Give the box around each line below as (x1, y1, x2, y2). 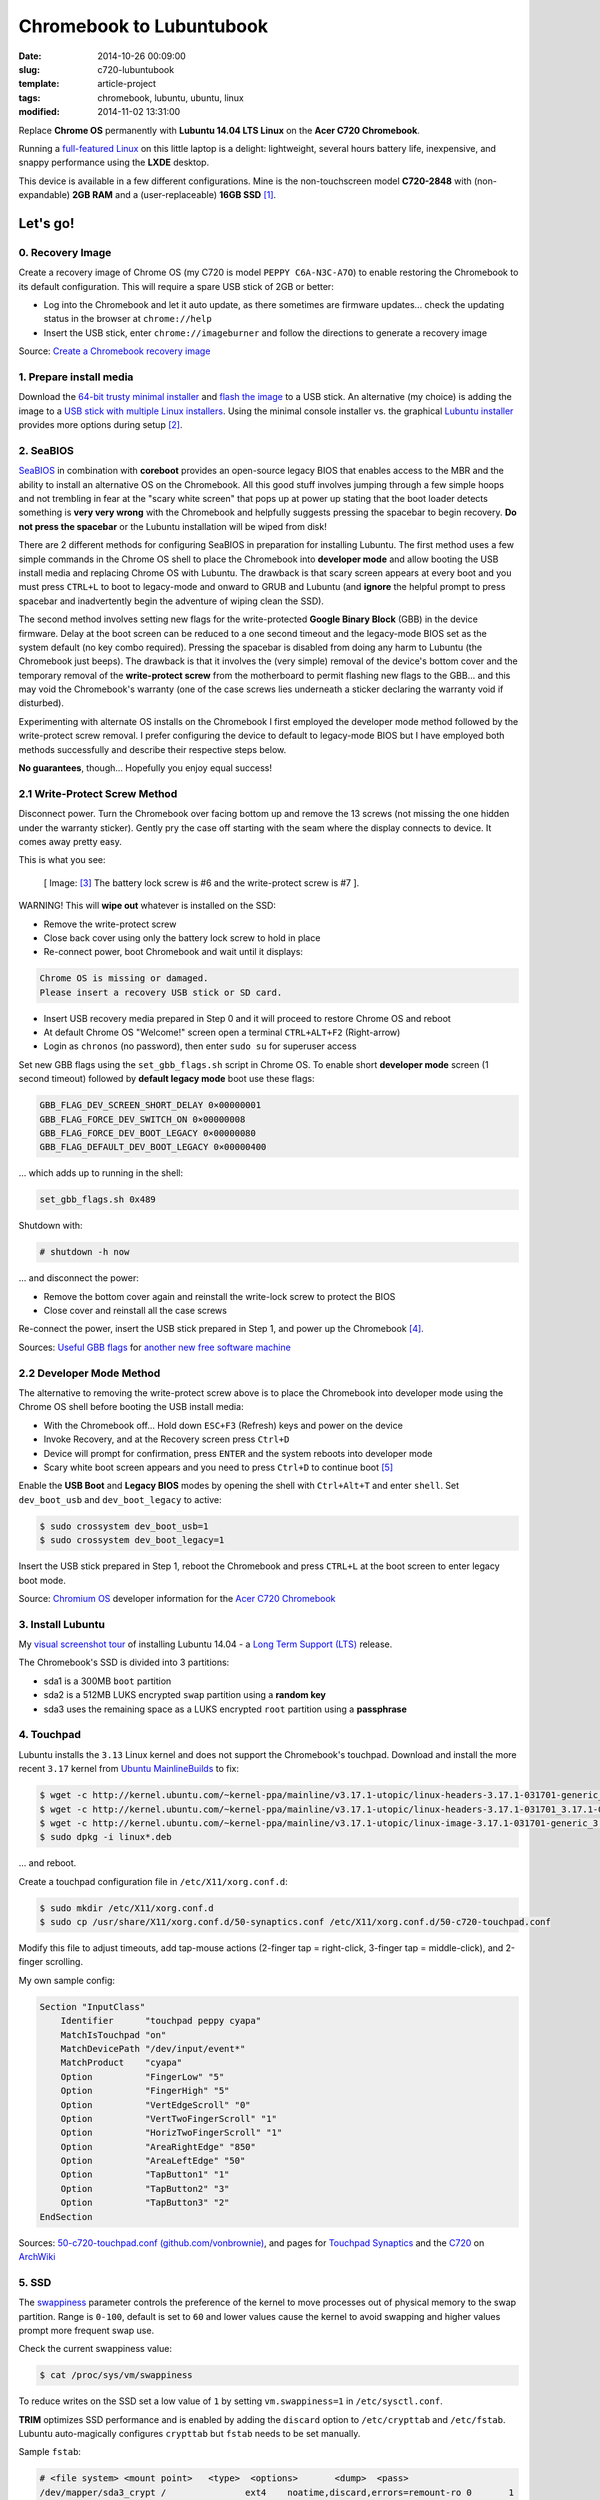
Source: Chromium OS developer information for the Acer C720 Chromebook (18, 1592, 336, 1604)
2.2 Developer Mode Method (18, 1366, 161, 1380)
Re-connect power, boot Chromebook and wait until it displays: (43, 946, 304, 958)
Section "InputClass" (39, 2001, 146, 2012)
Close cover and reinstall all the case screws (43, 1305, 227, 1317)
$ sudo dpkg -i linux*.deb (39, 1831, 172, 1843)
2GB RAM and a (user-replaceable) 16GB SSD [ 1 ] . (71, 189, 277, 201)
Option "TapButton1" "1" (60, 2169, 230, 2180)
